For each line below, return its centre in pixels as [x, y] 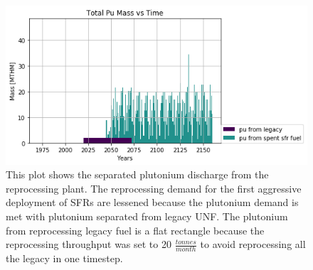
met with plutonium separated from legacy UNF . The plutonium [147, 216]
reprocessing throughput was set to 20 [89, 244]
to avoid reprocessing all [253, 244]
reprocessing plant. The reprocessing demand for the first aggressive [154, 188]
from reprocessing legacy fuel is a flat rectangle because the [135, 230]
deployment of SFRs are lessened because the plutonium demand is [152, 202]
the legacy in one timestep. [64, 258]
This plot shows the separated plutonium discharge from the [137, 174]
